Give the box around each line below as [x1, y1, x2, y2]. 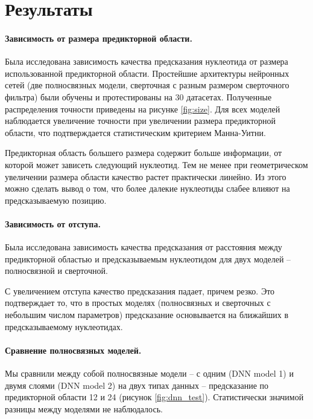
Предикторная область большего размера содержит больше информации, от [5, 146, 282, 159]
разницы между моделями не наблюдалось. [5, 402, 163, 415]
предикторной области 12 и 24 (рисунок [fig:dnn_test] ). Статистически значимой [5, 391, 304, 403]
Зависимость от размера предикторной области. [5, 31, 192, 44]
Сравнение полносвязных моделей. [5, 343, 142, 356]
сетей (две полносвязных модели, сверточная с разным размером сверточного [5, 79, 289, 91]
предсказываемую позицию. [5, 193, 107, 206]
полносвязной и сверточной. [5, 264, 108, 277]
